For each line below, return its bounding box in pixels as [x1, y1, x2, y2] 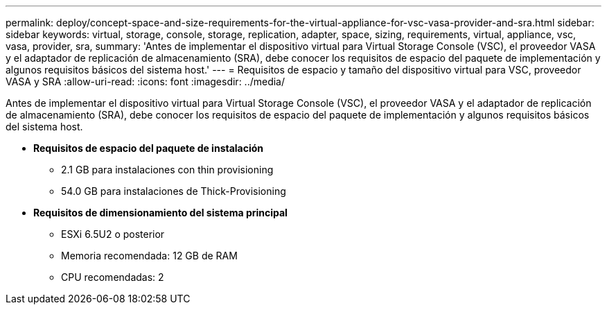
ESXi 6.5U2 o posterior [61, 228, 165, 240]
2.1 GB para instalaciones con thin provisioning [61, 164, 274, 175]
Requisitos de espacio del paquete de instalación [33, 142, 264, 154]
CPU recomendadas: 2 [61, 271, 164, 283]
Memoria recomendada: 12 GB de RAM [61, 250, 238, 261]
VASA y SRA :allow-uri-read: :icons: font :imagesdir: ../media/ [6, 76, 285, 87]
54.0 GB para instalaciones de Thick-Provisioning [61, 185, 286, 197]
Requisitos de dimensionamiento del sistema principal [33, 207, 288, 218]
